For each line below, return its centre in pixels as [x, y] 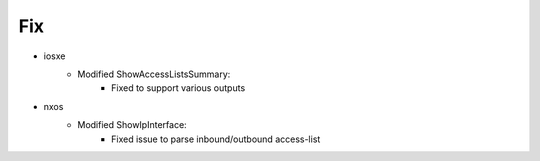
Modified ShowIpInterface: [132, 125]
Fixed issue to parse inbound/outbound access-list [216, 139]
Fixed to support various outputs [178, 88]
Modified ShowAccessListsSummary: [154, 74]
